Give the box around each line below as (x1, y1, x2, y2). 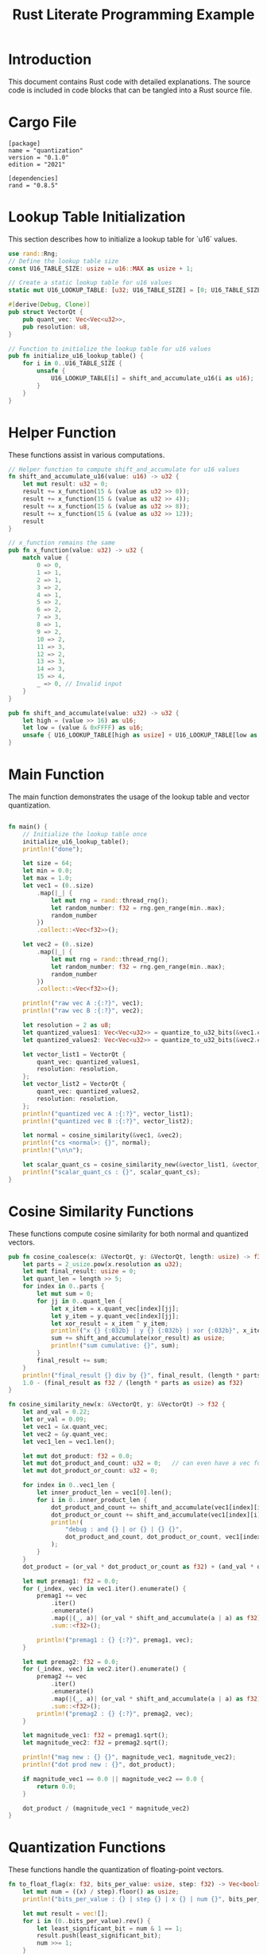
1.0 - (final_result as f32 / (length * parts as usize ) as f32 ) (22, 1379, 244, 1387)
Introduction (8, 50, 92, 69)
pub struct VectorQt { (8, 309, 83, 317)
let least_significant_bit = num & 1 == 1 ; (37, 1924, 183, 1933)
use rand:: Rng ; (8, 250, 59, 258)
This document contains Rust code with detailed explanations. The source (8, 77, 251, 86)
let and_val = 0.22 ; (22, 1408, 91, 1416)
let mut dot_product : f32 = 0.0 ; (22, 1452, 133, 1460)
